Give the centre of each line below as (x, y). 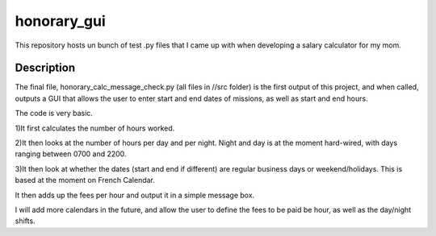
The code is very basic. (54, 114)
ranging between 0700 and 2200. (71, 154)
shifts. (25, 221)
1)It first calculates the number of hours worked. (95, 128)
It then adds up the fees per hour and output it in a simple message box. (135, 195)
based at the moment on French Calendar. (85, 180)
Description (45, 68)
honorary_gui (61, 21)
